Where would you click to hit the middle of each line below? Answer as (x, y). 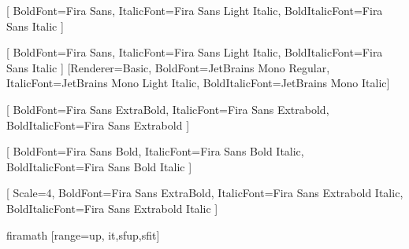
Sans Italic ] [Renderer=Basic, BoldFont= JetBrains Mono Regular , (168, 67)
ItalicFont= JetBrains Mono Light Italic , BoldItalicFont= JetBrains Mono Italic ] (198, 83)
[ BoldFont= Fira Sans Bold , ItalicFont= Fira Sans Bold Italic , (155, 151)
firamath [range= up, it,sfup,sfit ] (83, 234)
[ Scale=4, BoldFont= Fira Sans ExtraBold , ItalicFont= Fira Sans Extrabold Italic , (205, 193)
